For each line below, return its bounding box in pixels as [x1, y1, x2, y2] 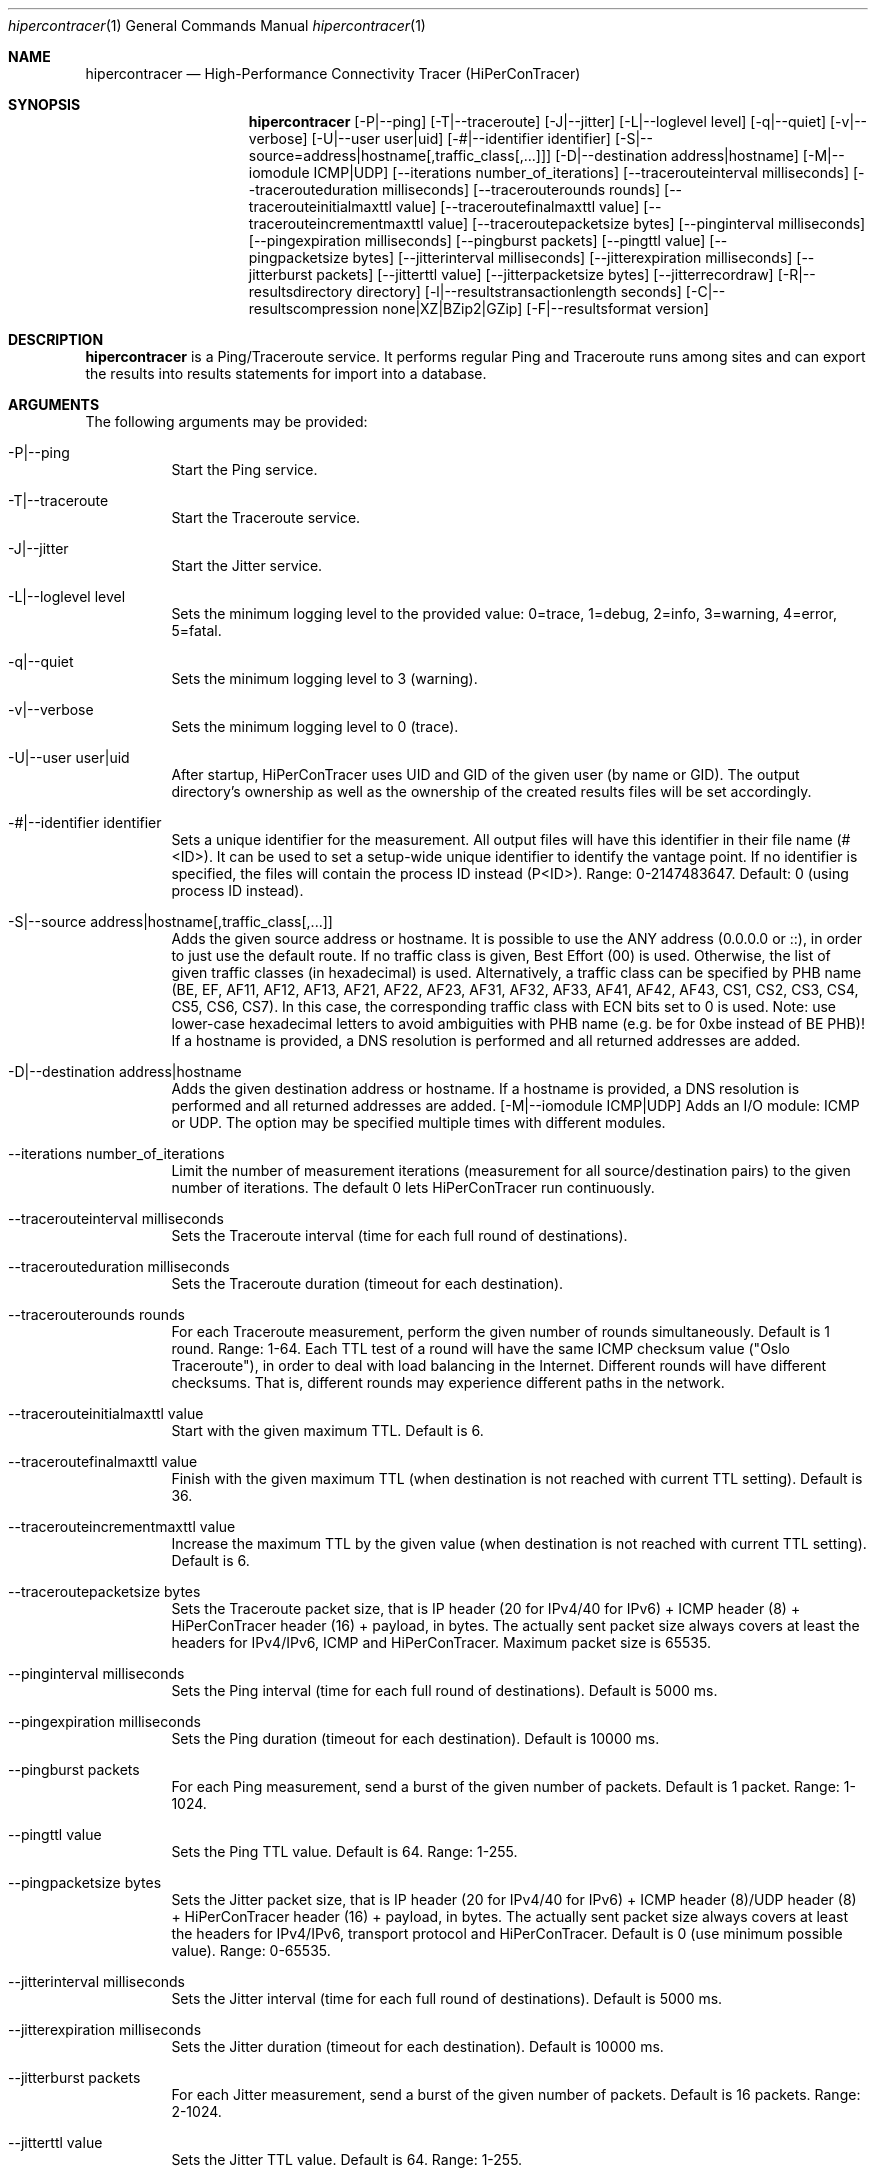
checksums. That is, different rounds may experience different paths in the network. [171, 1374, 725, 1391]
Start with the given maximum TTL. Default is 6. [171, 1422, 484, 1439]
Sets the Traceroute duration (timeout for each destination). [171, 1275, 564, 1292]
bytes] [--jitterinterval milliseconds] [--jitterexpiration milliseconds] [352, 249, 793, 266]
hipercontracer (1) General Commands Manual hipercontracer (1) [8, 17, 426, 34]
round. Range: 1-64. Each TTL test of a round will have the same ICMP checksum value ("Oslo [171, 1340, 791, 1357]
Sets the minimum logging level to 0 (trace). [171, 718, 459, 735]
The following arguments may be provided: [85, 413, 368, 430]
